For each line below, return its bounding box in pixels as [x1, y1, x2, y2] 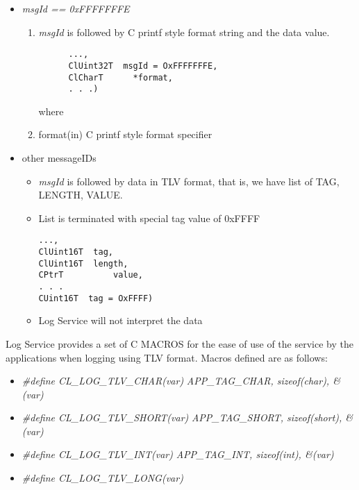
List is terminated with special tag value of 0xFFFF [38, 210, 260, 225]
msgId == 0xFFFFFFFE [22, 1, 130, 15]
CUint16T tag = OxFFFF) [38, 293, 153, 303]
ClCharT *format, [68, 72, 173, 83]
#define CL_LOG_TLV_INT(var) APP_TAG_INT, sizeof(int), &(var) [22, 447, 334, 462]
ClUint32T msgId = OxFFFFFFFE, [68, 60, 218, 71]
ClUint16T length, [38, 258, 128, 269]
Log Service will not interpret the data [38, 313, 203, 328]
